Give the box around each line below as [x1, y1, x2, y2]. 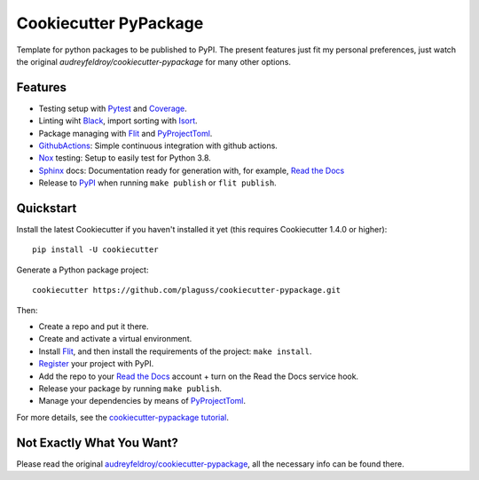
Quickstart [16, 201, 77, 216]
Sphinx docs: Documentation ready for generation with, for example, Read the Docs [38, 165, 345, 176]
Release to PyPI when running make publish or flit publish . [38, 177, 277, 188]
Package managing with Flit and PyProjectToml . [38, 128, 213, 138]
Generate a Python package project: [16, 264, 149, 275]
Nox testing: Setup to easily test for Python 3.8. [38, 153, 212, 163]
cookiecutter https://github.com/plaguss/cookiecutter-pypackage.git [32, 285, 342, 295]
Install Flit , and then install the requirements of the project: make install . [38, 346, 312, 357]
